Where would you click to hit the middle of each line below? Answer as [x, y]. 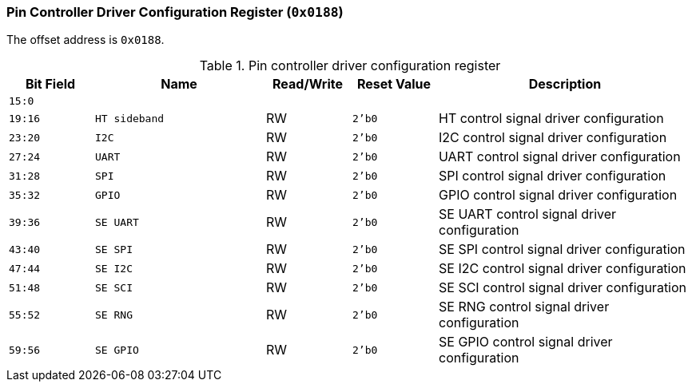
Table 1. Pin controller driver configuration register [350, 66]
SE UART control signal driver [528, 214]
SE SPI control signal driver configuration [562, 249]
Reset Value [394, 84]
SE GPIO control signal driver [526, 342]
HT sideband [130, 118]
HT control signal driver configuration [551, 119]
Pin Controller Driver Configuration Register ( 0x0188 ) [175, 12]
